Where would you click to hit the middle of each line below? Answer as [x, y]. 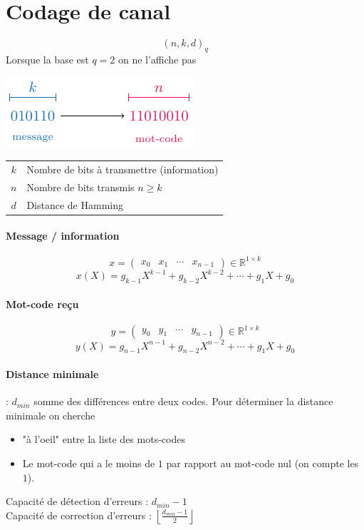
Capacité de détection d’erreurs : [77, 501]
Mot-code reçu [42, 304]
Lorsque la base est [47, 59]
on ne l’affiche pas [157, 59]
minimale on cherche [51, 415]
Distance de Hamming [75, 204]
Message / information [63, 236]
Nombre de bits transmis [80, 187]
